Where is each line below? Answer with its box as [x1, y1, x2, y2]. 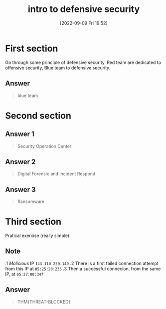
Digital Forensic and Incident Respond [17, 171, 96, 177]
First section [5, 42, 58, 54]
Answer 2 [5, 157, 36, 166]
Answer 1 [5, 130, 35, 138]
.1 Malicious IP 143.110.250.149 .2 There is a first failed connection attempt [5, 260, 159, 266]
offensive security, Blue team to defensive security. [5, 64, 111, 70]
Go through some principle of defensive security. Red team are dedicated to [5, 59, 161, 65]
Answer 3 [5, 185, 36, 193]
